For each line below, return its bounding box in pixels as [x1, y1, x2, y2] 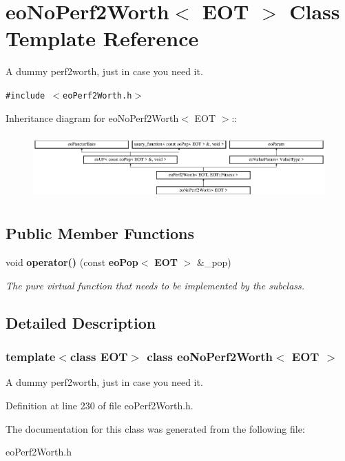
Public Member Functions [6, 223, 194, 244]
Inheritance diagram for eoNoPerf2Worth [6, 110, 179, 125]
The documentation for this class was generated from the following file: [6, 421, 305, 436]
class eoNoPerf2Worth [147, 348, 273, 365]
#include [6, 90, 45, 101]
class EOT [70, 348, 128, 365]
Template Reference [6, 24, 199, 52]
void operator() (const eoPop [6, 255, 138, 269]
